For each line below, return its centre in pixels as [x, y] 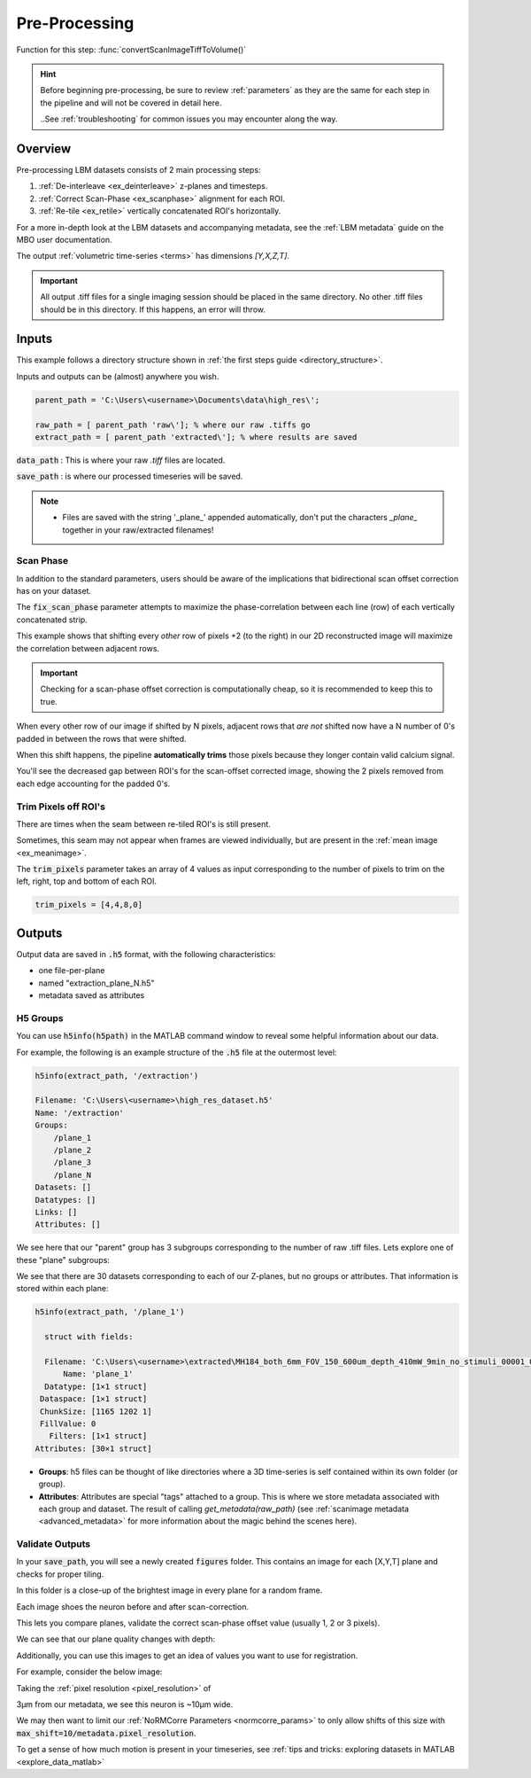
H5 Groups [40, 1018]
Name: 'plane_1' [98, 1374]
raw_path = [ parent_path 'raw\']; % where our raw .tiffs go [173, 425]
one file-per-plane [72, 971]
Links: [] [56, 1212]
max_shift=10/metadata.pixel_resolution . [106, 1733]
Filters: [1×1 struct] [98, 1436]
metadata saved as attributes [92, 995]
